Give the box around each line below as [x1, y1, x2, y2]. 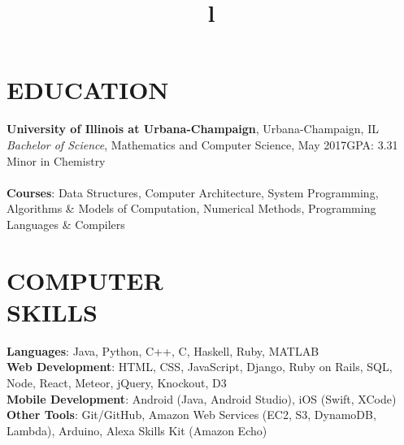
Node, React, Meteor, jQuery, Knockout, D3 [7, 374, 227, 391]
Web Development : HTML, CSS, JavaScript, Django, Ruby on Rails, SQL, [7, 358, 393, 375]
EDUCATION [7, 73, 169, 106]
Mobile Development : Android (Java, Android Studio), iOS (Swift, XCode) [7, 390, 397, 407]
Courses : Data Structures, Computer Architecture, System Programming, [7, 184, 379, 201]
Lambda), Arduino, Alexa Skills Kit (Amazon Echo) [7, 421, 267, 439]
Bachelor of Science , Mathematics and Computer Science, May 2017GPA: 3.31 [7, 136, 398, 153]
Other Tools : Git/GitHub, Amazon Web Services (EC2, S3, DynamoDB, [7, 406, 376, 423]
